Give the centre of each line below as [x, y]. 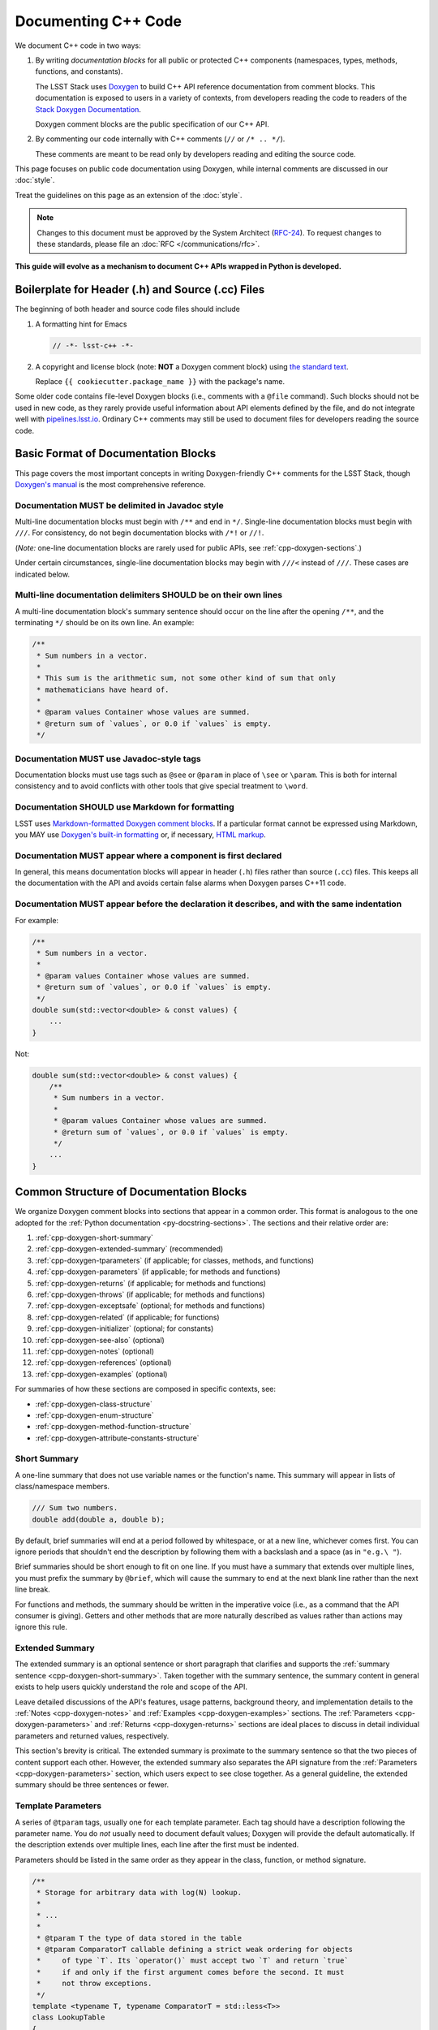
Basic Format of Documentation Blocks [116, 454]
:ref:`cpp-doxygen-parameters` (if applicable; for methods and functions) [158, 1272]
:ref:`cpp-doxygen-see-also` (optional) [100, 1340]
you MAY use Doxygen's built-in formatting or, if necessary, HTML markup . [141, 834]
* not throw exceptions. [94, 1984]
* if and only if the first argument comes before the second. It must [191, 1972]
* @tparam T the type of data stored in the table [140, 1938]
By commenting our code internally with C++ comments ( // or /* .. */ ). [160, 139]
